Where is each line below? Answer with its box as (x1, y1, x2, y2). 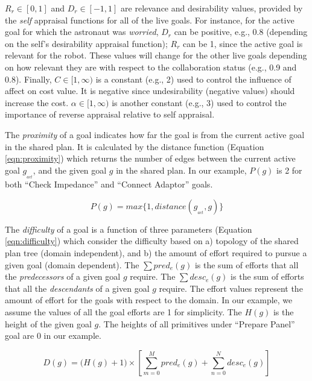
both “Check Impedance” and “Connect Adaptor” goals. (5, 178, 213, 190)
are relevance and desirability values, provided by (121, 2, 303, 14)
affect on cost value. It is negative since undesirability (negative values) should (5, 84, 295, 97)
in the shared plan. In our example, (116, 163, 247, 176)
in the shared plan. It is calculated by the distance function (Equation (5, 140, 264, 153)
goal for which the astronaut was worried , (5, 25, 159, 38)
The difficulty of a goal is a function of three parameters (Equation (5, 222, 252, 235)
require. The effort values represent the (159, 282, 303, 294)
